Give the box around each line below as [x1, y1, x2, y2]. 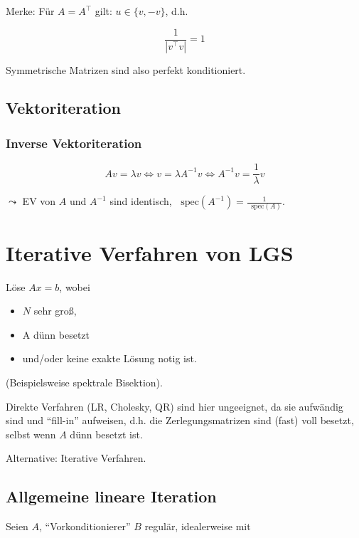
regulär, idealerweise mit [144, 519, 251, 534]
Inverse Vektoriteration [6, 134, 142, 152]
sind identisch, [109, 194, 172, 209]
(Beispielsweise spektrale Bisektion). [6, 374, 163, 389]
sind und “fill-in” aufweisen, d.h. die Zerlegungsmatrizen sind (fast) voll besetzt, [6, 413, 354, 428]
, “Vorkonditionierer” [39, 519, 131, 534]
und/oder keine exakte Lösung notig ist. [22, 351, 197, 366]
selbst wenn [6, 426, 56, 441]
